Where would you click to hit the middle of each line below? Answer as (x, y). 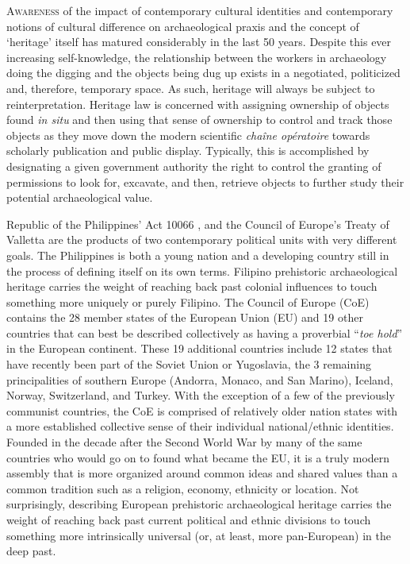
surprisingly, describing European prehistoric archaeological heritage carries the (199, 504)
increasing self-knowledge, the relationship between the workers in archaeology (197, 57)
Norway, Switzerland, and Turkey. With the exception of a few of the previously (201, 395)
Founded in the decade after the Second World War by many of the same (184, 442)
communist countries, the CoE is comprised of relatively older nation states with (202, 410)
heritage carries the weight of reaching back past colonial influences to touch (192, 286)
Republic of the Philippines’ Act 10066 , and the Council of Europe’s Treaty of (198, 224)
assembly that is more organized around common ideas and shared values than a (202, 473)
